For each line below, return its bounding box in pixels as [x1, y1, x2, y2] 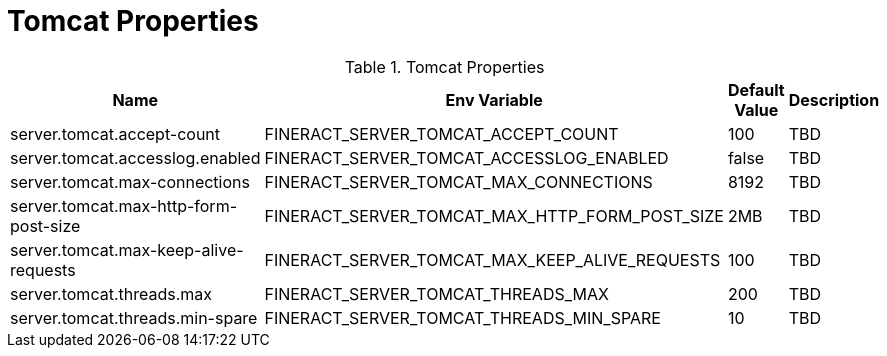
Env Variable [445, 89, 543, 110]
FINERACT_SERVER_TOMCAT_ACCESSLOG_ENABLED [264, 147, 669, 168]
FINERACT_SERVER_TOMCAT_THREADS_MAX [264, 283, 609, 304]
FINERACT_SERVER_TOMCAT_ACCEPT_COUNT [264, 123, 619, 144]
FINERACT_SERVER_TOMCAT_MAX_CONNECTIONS [264, 171, 653, 192]
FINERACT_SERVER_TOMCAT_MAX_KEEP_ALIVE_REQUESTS [264, 249, 721, 270]
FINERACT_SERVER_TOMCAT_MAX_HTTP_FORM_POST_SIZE [264, 205, 724, 226]
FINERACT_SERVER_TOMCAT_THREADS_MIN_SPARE [264, 307, 661, 328]
